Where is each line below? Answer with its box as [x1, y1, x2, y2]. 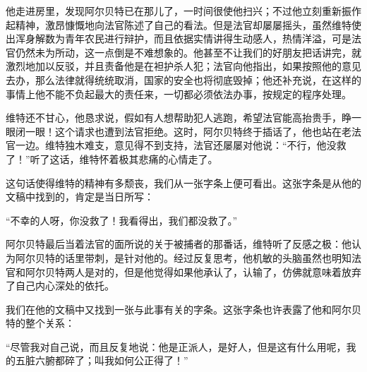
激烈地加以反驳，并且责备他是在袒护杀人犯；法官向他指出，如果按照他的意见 [6, 59, 361, 73]
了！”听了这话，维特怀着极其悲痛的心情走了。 [6, 151, 218, 166]
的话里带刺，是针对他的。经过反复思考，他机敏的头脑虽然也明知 [54, 250, 351, 265]
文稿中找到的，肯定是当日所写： [6, 189, 154, 204]
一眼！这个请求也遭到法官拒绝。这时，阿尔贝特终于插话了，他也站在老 [25, 124, 351, 138]
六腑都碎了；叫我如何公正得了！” [35, 353, 188, 368]
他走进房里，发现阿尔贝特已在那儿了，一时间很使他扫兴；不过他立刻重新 [6, 4, 342, 18]
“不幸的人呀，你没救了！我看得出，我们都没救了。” [6, 212, 238, 227]
